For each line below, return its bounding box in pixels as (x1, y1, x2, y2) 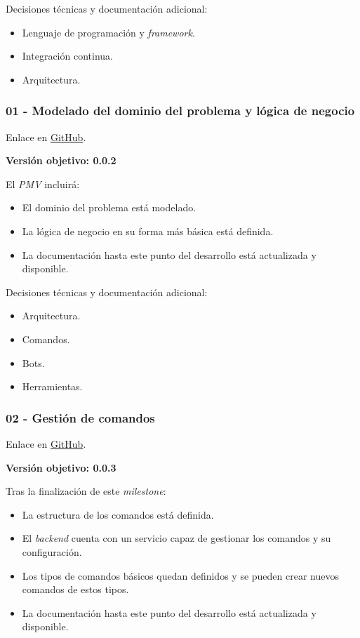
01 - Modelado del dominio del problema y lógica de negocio (6, 102, 355, 119)
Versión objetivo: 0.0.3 (6, 460, 116, 474)
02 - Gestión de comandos (6, 408, 155, 426)
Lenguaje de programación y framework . (22, 25, 195, 39)
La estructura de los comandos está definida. (22, 507, 214, 521)
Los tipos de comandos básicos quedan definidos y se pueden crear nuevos (22, 568, 339, 583)
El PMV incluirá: (6, 176, 80, 191)
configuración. (22, 544, 82, 559)
